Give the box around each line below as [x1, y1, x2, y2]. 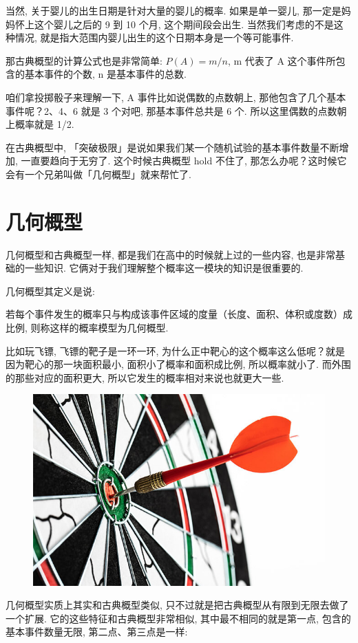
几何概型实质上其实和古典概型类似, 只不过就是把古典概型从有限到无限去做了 [6, 598, 349, 612]
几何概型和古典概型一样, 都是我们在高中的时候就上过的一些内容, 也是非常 [6, 247, 336, 261]
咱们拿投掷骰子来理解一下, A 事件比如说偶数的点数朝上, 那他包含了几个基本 [6, 89, 346, 104]
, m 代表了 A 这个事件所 [227, 53, 336, 67]
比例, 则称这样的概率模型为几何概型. [6, 320, 169, 335]
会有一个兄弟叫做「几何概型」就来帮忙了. [6, 166, 191, 181]
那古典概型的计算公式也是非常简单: [6, 53, 162, 67]
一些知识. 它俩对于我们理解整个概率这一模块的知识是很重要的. [24, 261, 304, 275]
